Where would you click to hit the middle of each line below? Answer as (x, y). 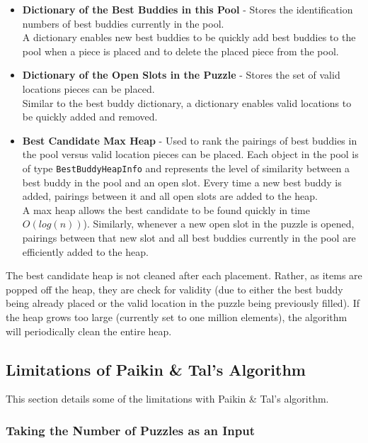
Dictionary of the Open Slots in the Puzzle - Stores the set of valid (181, 75)
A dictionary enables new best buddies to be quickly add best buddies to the (189, 37)
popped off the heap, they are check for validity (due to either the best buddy (174, 289)
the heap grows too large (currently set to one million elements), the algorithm (177, 316)
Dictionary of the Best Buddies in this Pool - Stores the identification (188, 9)
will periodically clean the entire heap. (89, 331)
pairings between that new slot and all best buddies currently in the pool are (189, 237)
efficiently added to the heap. (85, 251)
